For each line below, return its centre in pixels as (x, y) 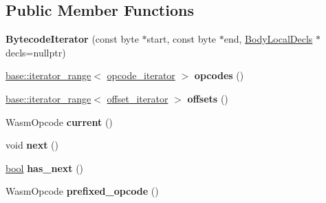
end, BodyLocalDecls (268, 39)
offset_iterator (138, 98)
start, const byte (182, 39)
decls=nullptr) (36, 52)
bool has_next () (45, 168)
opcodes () (219, 75)
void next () (32, 145)
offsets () (208, 98)
